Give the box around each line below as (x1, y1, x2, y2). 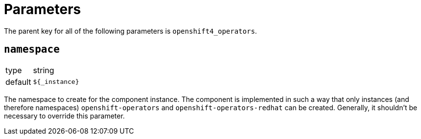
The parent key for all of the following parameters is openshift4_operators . (4, 26, 257, 35)
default (5, 77, 31, 87)
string (33, 65, 54, 75)
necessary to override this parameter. (4, 111, 125, 120)
